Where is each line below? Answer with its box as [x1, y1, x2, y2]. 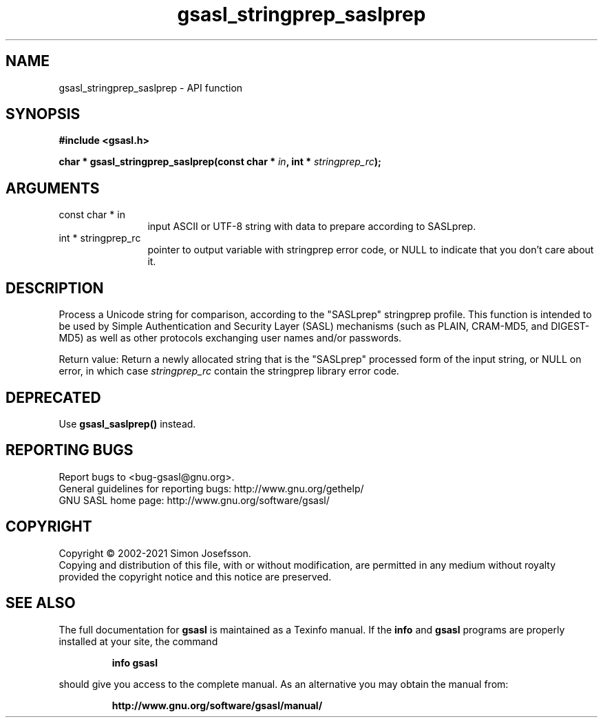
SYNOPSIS [6, 105, 81, 123]
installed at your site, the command [59, 635, 218, 647]
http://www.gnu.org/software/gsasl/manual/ [112, 699, 323, 711]
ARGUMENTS [6, 179, 100, 197]
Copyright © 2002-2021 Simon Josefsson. [59, 547, 251, 559]
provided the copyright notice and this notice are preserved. [59, 570, 332, 583]
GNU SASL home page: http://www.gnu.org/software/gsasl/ [59, 494, 330, 506]
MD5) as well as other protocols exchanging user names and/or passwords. [59, 332, 402, 344]
